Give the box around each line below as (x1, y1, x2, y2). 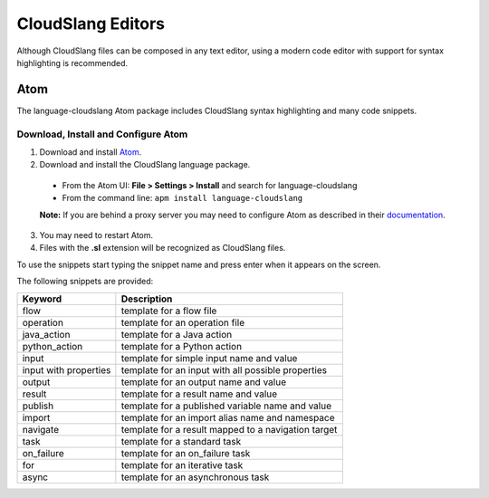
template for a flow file (120, 304, 217, 317)
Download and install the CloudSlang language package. (39, 159, 251, 170)
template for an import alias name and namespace (120, 411, 335, 424)
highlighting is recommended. (16, 57, 129, 68)
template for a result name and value (120, 388, 278, 400)
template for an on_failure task (120, 446, 251, 459)
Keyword (22, 292, 62, 305)
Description (120, 292, 173, 305)
